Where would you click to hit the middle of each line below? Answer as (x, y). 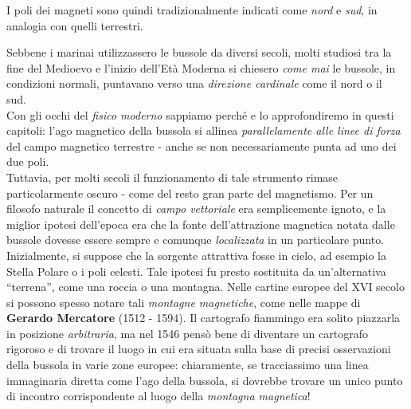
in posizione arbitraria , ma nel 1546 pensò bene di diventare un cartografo (187, 333)
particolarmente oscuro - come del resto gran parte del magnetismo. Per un (190, 193)
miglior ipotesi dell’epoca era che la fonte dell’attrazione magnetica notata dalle (201, 224)
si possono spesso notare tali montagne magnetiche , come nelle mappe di (184, 302)
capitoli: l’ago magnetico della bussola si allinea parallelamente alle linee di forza (204, 130)
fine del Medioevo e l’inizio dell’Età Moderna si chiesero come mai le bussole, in (201, 67)
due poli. (28, 161)
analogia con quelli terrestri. (75, 25)
